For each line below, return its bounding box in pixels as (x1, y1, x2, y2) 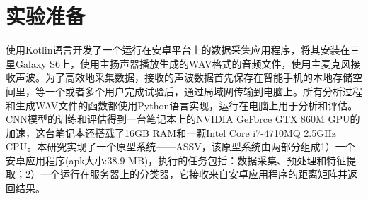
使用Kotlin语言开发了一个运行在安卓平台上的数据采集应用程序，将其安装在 (6, 42, 350, 57)
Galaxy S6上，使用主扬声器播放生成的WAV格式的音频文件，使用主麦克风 (15, 56, 351, 71)
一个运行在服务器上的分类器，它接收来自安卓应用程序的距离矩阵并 (40, 167, 347, 181)
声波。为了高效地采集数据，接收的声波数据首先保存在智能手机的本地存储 (15, 70, 352, 85)
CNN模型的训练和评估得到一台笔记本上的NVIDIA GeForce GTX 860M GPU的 (6, 111, 360, 126)
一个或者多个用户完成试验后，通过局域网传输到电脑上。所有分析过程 (45, 83, 362, 98)
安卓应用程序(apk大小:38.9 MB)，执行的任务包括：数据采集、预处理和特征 (6, 152, 347, 167)
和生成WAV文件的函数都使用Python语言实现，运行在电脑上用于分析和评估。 (6, 97, 358, 112)
